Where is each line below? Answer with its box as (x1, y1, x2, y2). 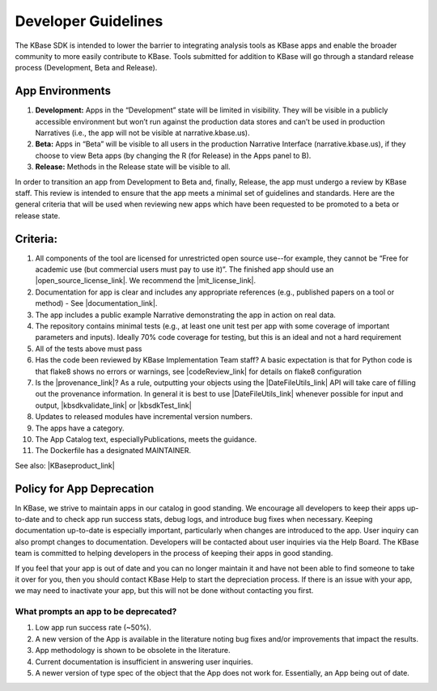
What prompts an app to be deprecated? (15, 606, 177, 617)
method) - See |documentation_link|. (35, 299, 158, 308)
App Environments (15, 84, 111, 98)
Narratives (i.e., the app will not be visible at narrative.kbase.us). (35, 128, 250, 138)
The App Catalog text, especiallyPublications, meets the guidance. (35, 434, 257, 444)
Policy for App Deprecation (15, 481, 155, 495)
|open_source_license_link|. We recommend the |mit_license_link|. (35, 276, 257, 286)
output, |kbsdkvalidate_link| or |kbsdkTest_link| (35, 401, 192, 410)
